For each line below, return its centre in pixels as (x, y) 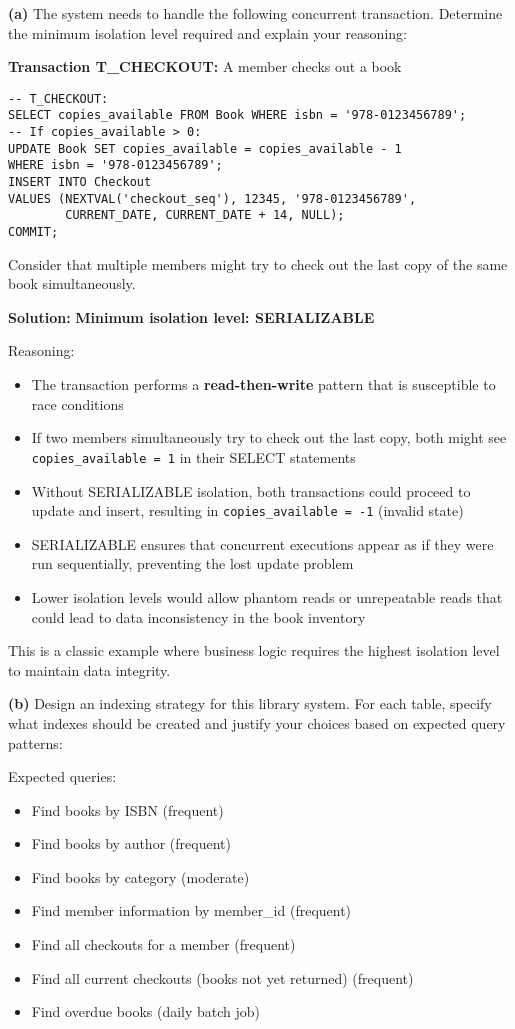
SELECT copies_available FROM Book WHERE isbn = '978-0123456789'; (237, 115)
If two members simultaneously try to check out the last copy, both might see (269, 437)
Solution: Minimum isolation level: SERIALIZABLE (191, 316)
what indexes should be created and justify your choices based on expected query (257, 722)
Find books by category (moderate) (140, 876)
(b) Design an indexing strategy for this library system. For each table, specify (250, 703)
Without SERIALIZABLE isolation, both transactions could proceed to (251, 490)
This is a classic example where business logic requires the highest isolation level (254, 650)
